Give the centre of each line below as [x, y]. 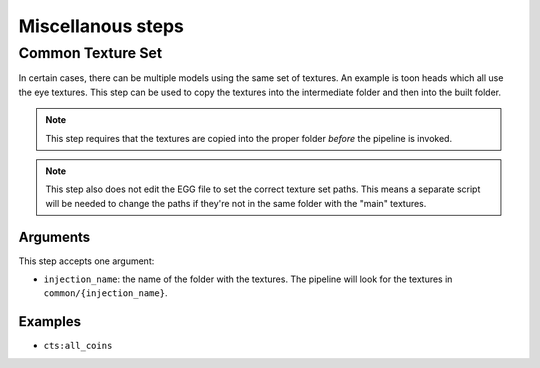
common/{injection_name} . [105, 293]
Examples [50, 321]
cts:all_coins [78, 346]
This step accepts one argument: [86, 261]
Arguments [54, 236]
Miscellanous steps [101, 26]
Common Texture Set [90, 53]
